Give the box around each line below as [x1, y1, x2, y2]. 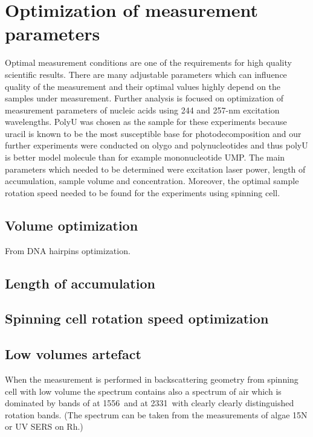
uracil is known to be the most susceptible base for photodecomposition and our [5, 127, 302, 139]
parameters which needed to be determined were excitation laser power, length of [5, 162, 306, 175]
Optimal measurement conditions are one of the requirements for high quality [5, 56, 292, 69]
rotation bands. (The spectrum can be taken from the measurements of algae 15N [5, 408, 308, 421]
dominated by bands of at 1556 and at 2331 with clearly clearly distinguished [5, 397, 294, 409]
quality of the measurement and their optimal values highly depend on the [5, 80, 281, 92]
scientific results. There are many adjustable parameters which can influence [5, 68, 287, 80]
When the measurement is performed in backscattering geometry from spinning [5, 373, 298, 385]
